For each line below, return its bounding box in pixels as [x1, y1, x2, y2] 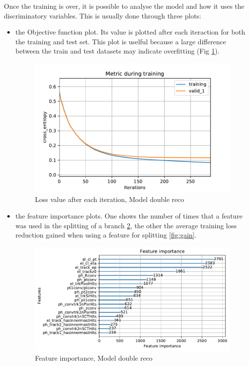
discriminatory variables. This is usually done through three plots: [4, 10, 201, 20]
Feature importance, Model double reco [35, 352, 153, 363]
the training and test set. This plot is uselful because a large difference [15, 36, 226, 46]
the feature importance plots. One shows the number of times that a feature [15, 210, 243, 220]
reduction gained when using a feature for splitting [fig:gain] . [15, 230, 197, 240]
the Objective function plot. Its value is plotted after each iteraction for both [15, 27, 246, 37]
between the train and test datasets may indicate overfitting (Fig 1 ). [15, 46, 220, 56]
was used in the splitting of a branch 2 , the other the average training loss [15, 220, 237, 230]
